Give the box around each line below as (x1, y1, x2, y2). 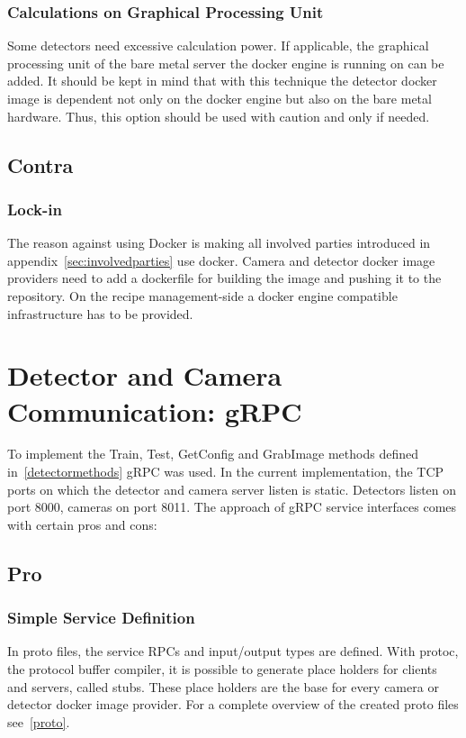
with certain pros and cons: (7, 515, 157, 533)
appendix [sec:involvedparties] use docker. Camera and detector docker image (7, 251, 435, 269)
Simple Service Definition (7, 606, 195, 629)
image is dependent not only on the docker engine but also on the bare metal (7, 89, 432, 107)
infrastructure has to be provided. (7, 304, 193, 323)
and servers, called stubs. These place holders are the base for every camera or (7, 677, 439, 696)
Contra (7, 150, 74, 178)
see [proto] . (7, 712, 70, 731)
